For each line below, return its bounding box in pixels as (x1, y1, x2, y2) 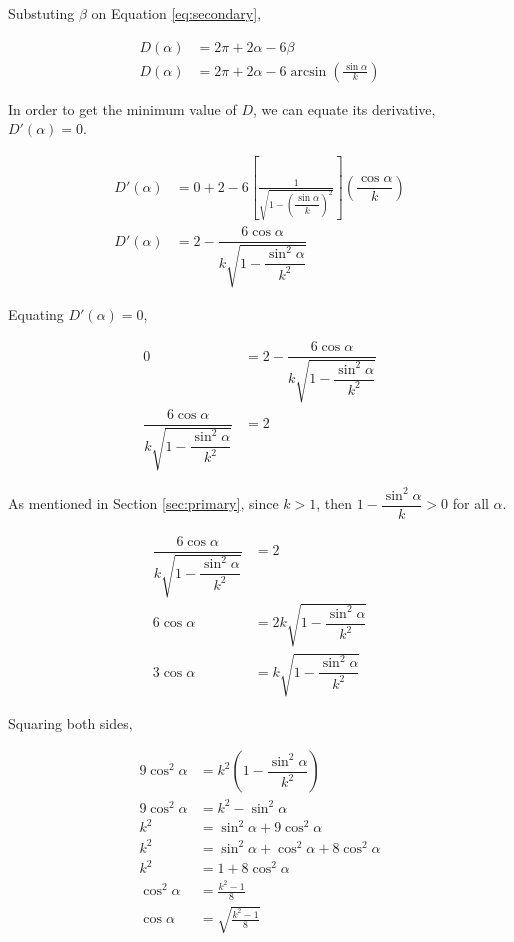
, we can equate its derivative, (253, 98, 436, 119)
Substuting (8, 3, 75, 23)
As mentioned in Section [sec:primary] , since (8, 493, 279, 514)
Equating (8, 303, 64, 324)
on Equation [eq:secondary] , (91, 3, 262, 23)
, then (316, 493, 353, 514)
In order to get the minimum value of (8, 98, 237, 119)
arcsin (290, 64, 327, 79)
